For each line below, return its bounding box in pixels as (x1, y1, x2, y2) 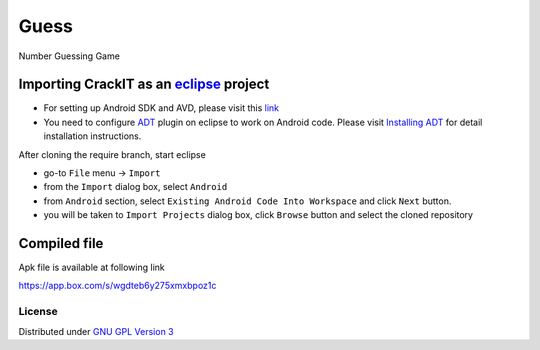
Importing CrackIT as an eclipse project (18, 76, 270, 93)
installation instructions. (43, 130, 142, 142)
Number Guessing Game (18, 50, 120, 62)
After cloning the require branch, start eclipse (18, 148, 207, 160)
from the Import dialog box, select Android (43, 181, 228, 193)
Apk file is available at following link (18, 261, 165, 274)
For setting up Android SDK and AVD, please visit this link (43, 102, 280, 114)
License (18, 305, 59, 319)
